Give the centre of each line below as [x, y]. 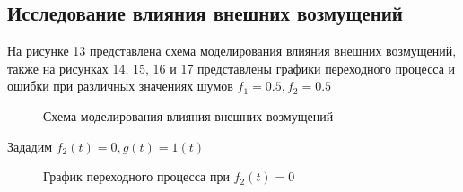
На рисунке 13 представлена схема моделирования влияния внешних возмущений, [232, 51]
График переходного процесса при [136, 176]
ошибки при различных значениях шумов [120, 86]
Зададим [30, 146]
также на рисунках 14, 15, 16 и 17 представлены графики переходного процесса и [231, 68]
